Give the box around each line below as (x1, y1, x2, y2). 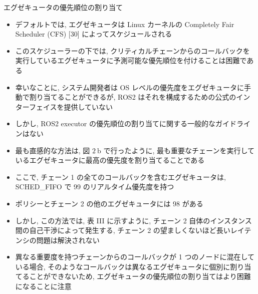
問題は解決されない (36, 234, 100, 245)
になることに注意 (15, 281, 72, 291)
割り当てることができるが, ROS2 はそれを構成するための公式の (29, 92, 236, 102)
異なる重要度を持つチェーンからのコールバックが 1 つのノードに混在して (15, 251, 254, 262)
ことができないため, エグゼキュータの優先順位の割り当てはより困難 (29, 271, 251, 281)
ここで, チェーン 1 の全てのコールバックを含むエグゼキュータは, (15, 171, 226, 182)
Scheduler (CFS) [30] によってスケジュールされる (15, 29, 172, 39)
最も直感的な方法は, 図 (15, 145, 90, 155)
